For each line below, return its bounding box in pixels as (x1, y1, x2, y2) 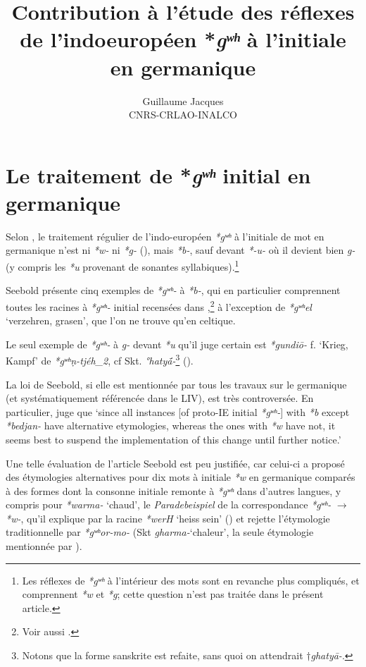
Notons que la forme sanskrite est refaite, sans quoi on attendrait (22, 648, 303, 663)
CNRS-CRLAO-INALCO (129, 107, 237, 122)
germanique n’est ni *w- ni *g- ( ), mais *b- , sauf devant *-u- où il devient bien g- (6, 243, 355, 257)
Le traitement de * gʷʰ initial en (6, 160, 311, 190)
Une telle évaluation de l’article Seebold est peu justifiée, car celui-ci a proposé (6, 455, 345, 470)
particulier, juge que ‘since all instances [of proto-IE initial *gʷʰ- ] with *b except (6, 404, 350, 419)
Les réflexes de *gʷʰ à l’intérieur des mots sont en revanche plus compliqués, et (22, 573, 360, 587)
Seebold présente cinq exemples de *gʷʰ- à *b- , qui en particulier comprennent (6, 283, 341, 298)
